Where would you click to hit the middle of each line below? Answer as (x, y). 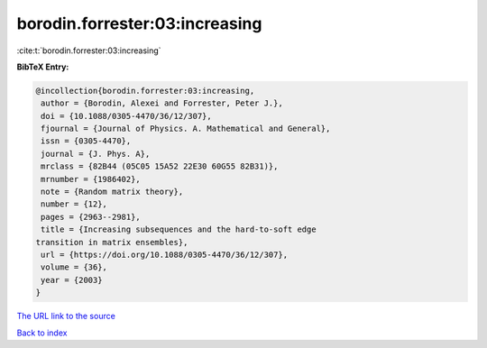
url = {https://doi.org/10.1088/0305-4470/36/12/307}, (165, 255)
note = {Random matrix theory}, (112, 192)
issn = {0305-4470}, (86, 141)
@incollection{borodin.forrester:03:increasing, (145, 91)
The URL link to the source (66, 316)
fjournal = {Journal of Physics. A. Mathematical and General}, (186, 129)
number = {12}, (74, 204)
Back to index (42, 333)
